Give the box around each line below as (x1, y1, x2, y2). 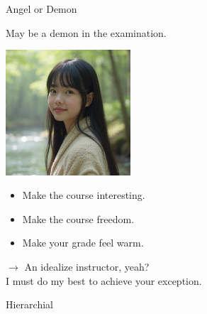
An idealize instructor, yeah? (24, 259, 150, 274)
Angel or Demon (6, 1, 77, 16)
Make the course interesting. (22, 188, 145, 202)
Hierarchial (6, 297, 53, 312)
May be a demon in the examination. (6, 25, 167, 40)
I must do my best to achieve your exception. (6, 273, 202, 288)
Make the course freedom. (22, 211, 135, 226)
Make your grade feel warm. (22, 235, 144, 250)
